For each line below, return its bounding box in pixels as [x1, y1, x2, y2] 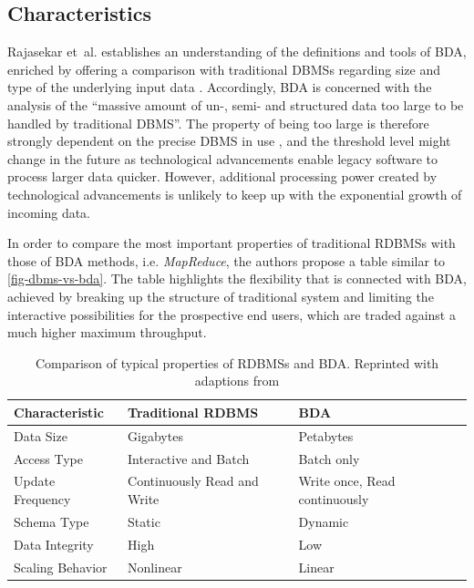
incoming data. [7, 202, 91, 222]
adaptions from [194, 371, 280, 390]
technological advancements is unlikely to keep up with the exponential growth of [7, 184, 462, 203]
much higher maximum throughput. [7, 323, 207, 342]
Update [14, 471, 56, 490]
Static [128, 511, 160, 531]
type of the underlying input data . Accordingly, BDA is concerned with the [7, 77, 432, 97]
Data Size [14, 426, 67, 445]
